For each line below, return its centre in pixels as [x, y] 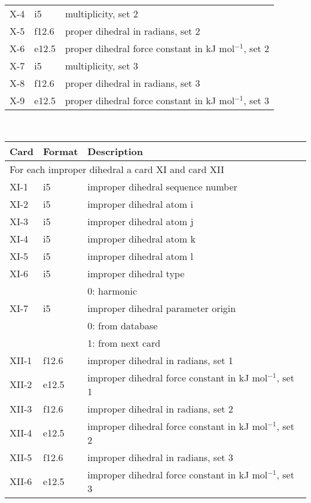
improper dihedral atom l [140, 256]
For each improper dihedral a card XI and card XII [117, 169]
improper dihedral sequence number [162, 186]
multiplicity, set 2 [101, 13]
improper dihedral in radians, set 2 [160, 408]
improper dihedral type [136, 273]
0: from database [123, 325]
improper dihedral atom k [141, 238]
